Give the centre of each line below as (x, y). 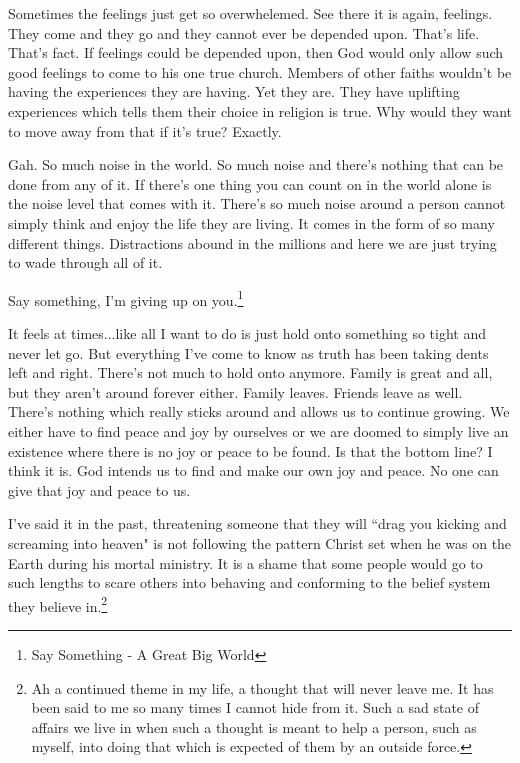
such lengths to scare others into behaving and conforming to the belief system (249, 582)
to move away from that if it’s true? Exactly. (145, 130)
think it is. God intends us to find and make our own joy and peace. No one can (253, 470)
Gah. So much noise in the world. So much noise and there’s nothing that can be (256, 164)
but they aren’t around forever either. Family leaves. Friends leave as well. (235, 391)
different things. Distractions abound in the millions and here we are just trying (252, 242)
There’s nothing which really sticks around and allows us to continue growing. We (259, 411)
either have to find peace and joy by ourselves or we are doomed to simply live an (258, 430)
